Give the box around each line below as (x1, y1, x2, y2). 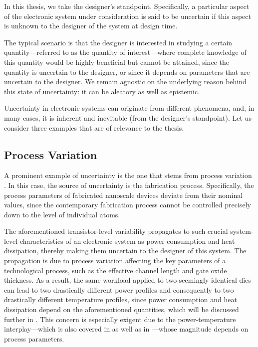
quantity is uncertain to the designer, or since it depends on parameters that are (4, 66, 250, 77)
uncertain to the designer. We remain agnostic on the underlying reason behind (4, 76, 247, 87)
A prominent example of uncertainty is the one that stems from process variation (4, 170, 252, 180)
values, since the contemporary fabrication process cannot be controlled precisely (4, 199, 251, 210)
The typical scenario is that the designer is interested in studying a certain (4, 37, 233, 47)
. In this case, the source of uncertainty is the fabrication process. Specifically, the (4, 179, 254, 190)
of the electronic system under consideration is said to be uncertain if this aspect (4, 10, 251, 21)
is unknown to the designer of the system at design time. (4, 20, 178, 31)
